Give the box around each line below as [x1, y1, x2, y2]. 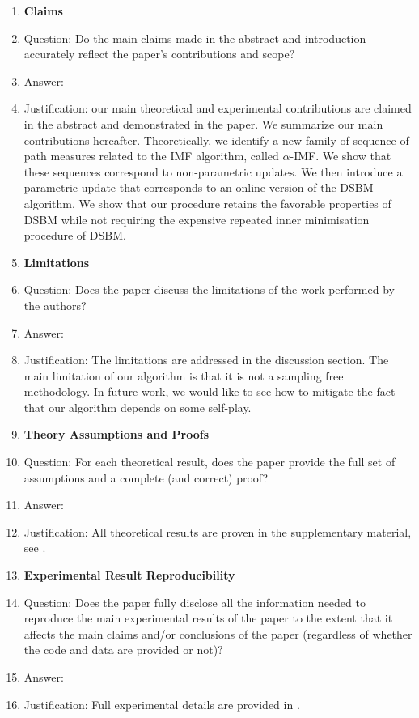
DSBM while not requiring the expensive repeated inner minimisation [23, 210, 370, 227]
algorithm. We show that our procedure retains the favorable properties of [23, 194, 391, 211]
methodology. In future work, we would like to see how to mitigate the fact [23, 383, 396, 400]
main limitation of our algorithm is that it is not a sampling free [23, 367, 344, 384]
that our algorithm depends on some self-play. [23, 398, 252, 415]
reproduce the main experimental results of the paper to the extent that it [23, 610, 393, 627]
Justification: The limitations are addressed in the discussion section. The [23, 351, 389, 368]
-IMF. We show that [290, 147, 391, 164]
